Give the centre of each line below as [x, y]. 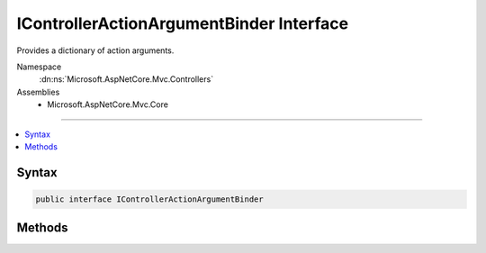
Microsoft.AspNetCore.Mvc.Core [108, 104]
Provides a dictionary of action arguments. [95, 50]
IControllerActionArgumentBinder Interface [183, 23]
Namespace [39, 67]
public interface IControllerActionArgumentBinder [150, 199]
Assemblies [38, 92]
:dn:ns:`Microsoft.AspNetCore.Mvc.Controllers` [126, 79]
